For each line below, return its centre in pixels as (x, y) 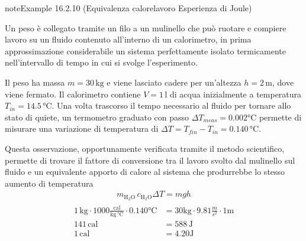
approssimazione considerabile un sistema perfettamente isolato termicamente (146, 51)
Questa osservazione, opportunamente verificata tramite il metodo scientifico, (145, 148)
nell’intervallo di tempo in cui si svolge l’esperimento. (101, 62)
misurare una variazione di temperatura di (82, 128)
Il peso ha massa (35, 82)
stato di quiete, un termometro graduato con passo (97, 117)
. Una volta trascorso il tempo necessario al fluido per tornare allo (171, 105)
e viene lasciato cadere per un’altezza (174, 82)
